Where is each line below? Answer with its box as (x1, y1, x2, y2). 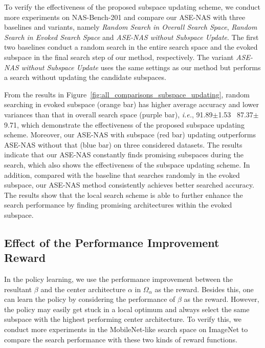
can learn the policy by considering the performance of (4, 294, 175, 304)
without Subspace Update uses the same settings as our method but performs (21, 62, 261, 72)
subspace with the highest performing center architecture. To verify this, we (4, 314, 242, 324)
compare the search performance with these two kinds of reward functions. (4, 334, 237, 344)
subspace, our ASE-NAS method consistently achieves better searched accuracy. (4, 179, 254, 190)
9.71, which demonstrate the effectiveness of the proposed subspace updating (4, 119, 245, 130)
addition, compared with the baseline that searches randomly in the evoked (4, 169, 240, 180)
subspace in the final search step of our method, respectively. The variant (4, 51, 234, 62)
